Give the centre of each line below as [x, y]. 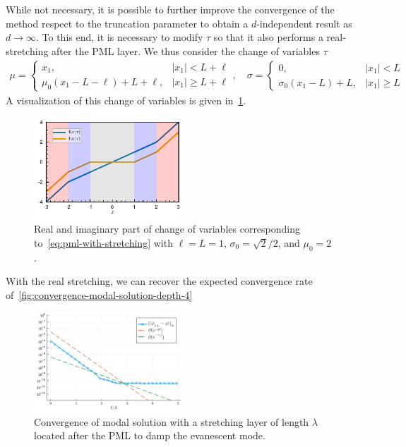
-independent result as [304, 23]
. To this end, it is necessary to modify [120, 37]
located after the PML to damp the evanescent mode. [150, 435]
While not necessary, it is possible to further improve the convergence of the [170, 9]
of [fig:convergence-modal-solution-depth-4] [99, 294]
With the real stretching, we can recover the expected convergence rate [159, 281]
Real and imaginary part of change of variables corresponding [167, 229]
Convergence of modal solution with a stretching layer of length [172, 421]
